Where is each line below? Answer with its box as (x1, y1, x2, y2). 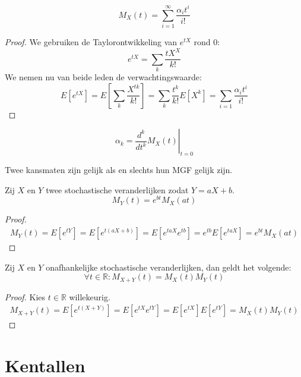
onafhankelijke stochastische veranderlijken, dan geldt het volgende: (46, 260, 292, 273)
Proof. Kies (5, 290, 46, 303)
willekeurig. (69, 290, 110, 303)
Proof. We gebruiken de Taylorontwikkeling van (5, 36, 178, 48)
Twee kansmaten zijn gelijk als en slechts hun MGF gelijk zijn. (5, 164, 233, 176)
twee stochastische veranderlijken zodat (46, 183, 189, 196)
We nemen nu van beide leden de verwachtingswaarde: (5, 71, 202, 83)
